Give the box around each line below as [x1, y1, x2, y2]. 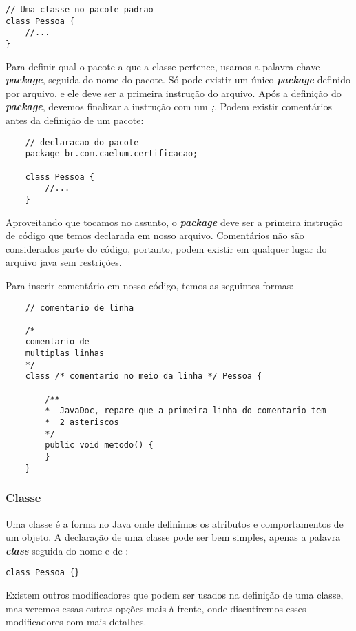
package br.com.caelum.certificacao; [25, 149, 198, 159]
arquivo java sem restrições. [6, 255, 122, 269]
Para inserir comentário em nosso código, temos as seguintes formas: [6, 278, 294, 292]
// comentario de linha [25, 302, 134, 313]
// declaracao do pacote [25, 137, 139, 147]
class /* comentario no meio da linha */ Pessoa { [25, 371, 262, 382]
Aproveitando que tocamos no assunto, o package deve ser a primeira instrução [6, 214, 343, 229]
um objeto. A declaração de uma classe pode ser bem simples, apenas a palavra [6, 530, 341, 544]
